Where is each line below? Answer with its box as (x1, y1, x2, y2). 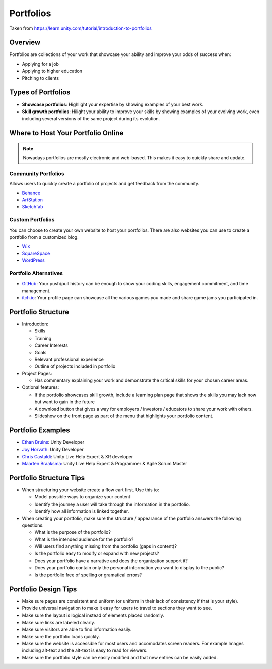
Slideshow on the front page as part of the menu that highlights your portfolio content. (34, 413, 214, 419)
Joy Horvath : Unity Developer (22, 447, 84, 453)
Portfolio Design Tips (9, 585, 77, 593)
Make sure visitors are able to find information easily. (22, 626, 132, 633)
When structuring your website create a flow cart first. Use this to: (22, 487, 159, 493)
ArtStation (22, 197, 43, 203)
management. (22, 288, 51, 294)
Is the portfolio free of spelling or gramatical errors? (34, 572, 142, 578)
